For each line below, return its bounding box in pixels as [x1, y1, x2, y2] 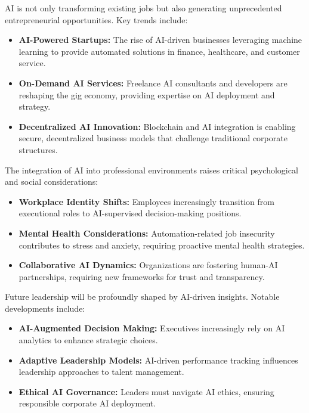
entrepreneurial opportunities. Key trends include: [5, 13, 188, 26]
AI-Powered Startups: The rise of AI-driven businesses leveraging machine [18, 33, 302, 46]
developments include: [5, 302, 85, 314]
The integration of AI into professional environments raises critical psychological [5, 163, 298, 176]
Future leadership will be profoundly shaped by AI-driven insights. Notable [5, 290, 280, 303]
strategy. [18, 100, 51, 113]
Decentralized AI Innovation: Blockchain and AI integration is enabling [18, 120, 296, 132]
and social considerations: [5, 175, 98, 188]
